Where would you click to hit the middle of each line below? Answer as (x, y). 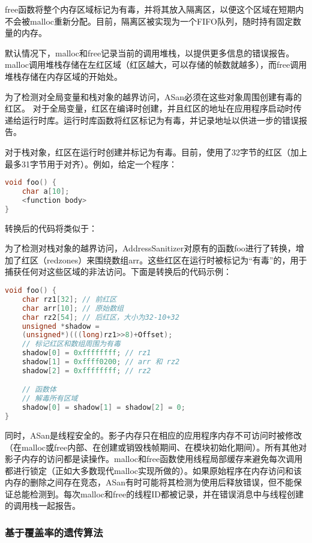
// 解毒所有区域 (50, 399)
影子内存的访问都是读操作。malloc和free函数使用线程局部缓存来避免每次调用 (154, 459)
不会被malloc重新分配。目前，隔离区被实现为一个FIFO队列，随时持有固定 (149, 21)
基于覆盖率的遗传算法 (54, 532)
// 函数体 (39, 390)
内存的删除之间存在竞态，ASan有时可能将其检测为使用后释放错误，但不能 (149, 482)
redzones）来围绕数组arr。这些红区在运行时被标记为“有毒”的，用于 (177, 259)
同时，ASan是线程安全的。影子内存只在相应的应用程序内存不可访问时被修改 (154, 435)
